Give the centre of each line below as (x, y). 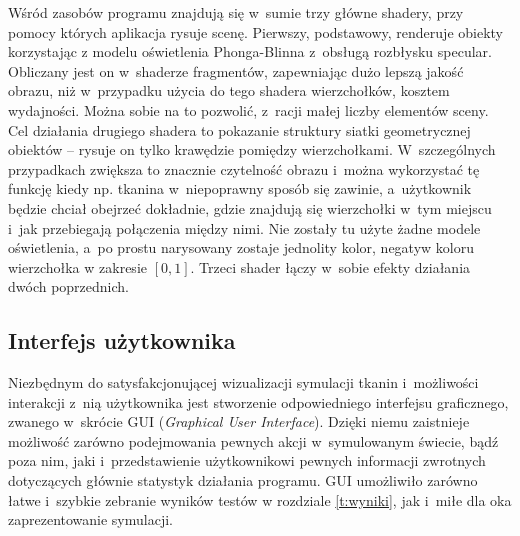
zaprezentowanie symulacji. (90, 519)
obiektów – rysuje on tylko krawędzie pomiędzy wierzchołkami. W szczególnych (252, 149)
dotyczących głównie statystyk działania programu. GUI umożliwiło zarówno (243, 480)
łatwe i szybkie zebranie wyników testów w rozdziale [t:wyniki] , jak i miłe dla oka (260, 499)
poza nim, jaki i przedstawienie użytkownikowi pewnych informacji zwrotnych (247, 460)
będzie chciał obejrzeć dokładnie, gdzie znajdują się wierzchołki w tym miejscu (250, 207)
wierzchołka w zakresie (77, 266)
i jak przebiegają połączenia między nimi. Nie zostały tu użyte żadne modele (244, 227)
